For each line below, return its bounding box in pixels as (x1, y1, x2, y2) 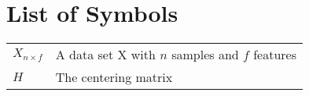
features (253, 45, 296, 64)
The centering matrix (55, 68, 173, 87)
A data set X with (55, 45, 156, 64)
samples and (171, 45, 239, 64)
